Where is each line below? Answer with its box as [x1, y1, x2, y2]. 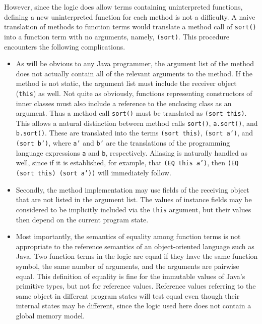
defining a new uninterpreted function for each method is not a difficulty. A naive [4, 11, 255, 22]
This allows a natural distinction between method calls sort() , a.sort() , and [16, 117, 258, 128]
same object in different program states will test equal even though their [16, 290, 240, 301]
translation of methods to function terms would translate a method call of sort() [4, 21, 256, 32]
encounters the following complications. [4, 41, 125, 52]
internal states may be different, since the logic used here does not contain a [16, 300, 251, 311]
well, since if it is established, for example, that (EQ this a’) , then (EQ [16, 157, 239, 168]
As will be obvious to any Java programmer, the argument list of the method [16, 58, 254, 69]
